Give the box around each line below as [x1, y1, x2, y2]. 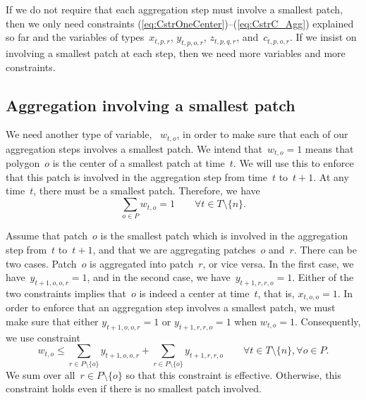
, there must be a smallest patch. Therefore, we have [33, 183, 260, 198]
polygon [6, 156, 40, 170]
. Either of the [292, 270, 354, 285]
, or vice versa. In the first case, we [202, 256, 354, 270]
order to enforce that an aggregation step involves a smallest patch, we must [6, 300, 336, 315]
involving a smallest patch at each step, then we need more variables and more [6, 45, 346, 60]
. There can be [293, 242, 358, 256]
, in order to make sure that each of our [176, 127, 348, 142]
